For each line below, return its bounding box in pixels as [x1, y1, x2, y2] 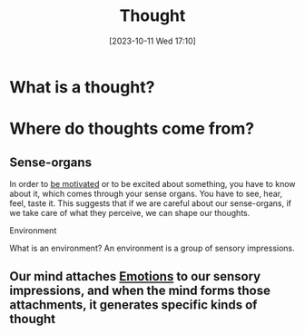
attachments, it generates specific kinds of [9, 297, 258, 313]
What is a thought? [9, 76, 155, 97]
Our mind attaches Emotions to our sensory [9, 269, 261, 284]
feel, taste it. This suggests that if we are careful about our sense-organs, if [9, 197, 292, 209]
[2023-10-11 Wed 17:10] [108, 35, 197, 46]
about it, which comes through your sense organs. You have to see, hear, [9, 188, 283, 199]
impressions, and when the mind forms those [9, 283, 271, 299]
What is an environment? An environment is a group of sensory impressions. [9, 242, 295, 253]
